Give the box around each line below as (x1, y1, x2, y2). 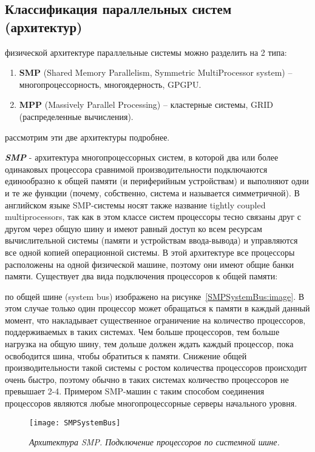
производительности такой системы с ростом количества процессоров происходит (5, 361, 307, 374)
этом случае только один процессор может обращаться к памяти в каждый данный (5, 302, 310, 314)
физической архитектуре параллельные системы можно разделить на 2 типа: (5, 45, 287, 58)
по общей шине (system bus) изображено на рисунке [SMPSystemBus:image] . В (5, 290, 305, 302)
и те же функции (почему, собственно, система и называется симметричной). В (5, 186, 300, 199)
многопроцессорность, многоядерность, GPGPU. (19, 78, 202, 90)
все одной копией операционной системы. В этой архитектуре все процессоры (5, 245, 295, 258)
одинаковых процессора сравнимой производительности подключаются (5, 162, 268, 175)
